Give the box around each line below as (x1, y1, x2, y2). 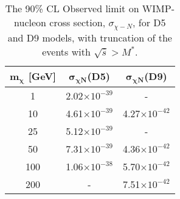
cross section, (49, 15, 106, 29)
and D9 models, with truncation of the (7, 30, 172, 45)
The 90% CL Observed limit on (5, 1, 139, 15)
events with (42, 44, 91, 59)
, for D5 (133, 15, 166, 29)
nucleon (14, 15, 46, 29)
